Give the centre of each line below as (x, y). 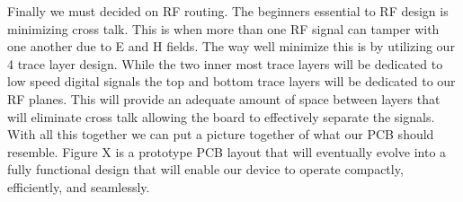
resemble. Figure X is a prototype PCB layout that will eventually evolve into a (227, 151)
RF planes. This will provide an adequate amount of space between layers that (224, 98)
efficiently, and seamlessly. (79, 186)
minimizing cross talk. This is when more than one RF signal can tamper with (223, 28)
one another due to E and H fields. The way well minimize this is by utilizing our (231, 46)
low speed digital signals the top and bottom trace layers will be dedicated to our (231, 81)
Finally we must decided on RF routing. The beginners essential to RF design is (228, 11)
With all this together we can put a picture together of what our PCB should (221, 134)
